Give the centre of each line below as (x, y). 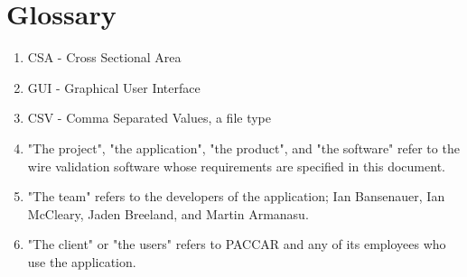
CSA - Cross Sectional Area (104, 57)
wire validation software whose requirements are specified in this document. (236, 166)
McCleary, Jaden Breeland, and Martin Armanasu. (168, 213)
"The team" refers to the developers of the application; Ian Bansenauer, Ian (236, 196)
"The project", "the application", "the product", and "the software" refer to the (243, 148)
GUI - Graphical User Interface (114, 87)
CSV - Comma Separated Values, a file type (149, 118)
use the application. (82, 261)
